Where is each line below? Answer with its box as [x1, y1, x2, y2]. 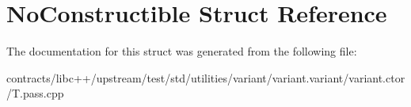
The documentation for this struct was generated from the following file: [6, 43, 357, 59]
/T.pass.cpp [6, 85, 64, 101]
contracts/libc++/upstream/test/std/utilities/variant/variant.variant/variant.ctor [6, 69, 405, 86]
